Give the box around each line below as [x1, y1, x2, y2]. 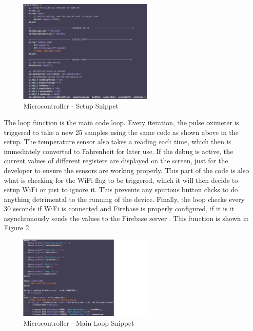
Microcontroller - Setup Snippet [23, 101, 118, 111]
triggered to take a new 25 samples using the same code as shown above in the [4, 127, 239, 137]
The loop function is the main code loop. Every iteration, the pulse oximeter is [4, 117, 239, 127]
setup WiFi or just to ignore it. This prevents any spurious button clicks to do [4, 184, 238, 195]
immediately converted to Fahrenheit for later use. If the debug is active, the [4, 146, 233, 156]
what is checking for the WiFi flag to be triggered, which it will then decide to [4, 175, 238, 185]
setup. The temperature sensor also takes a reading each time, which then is [4, 136, 232, 147]
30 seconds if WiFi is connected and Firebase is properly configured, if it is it [4, 203, 234, 214]
